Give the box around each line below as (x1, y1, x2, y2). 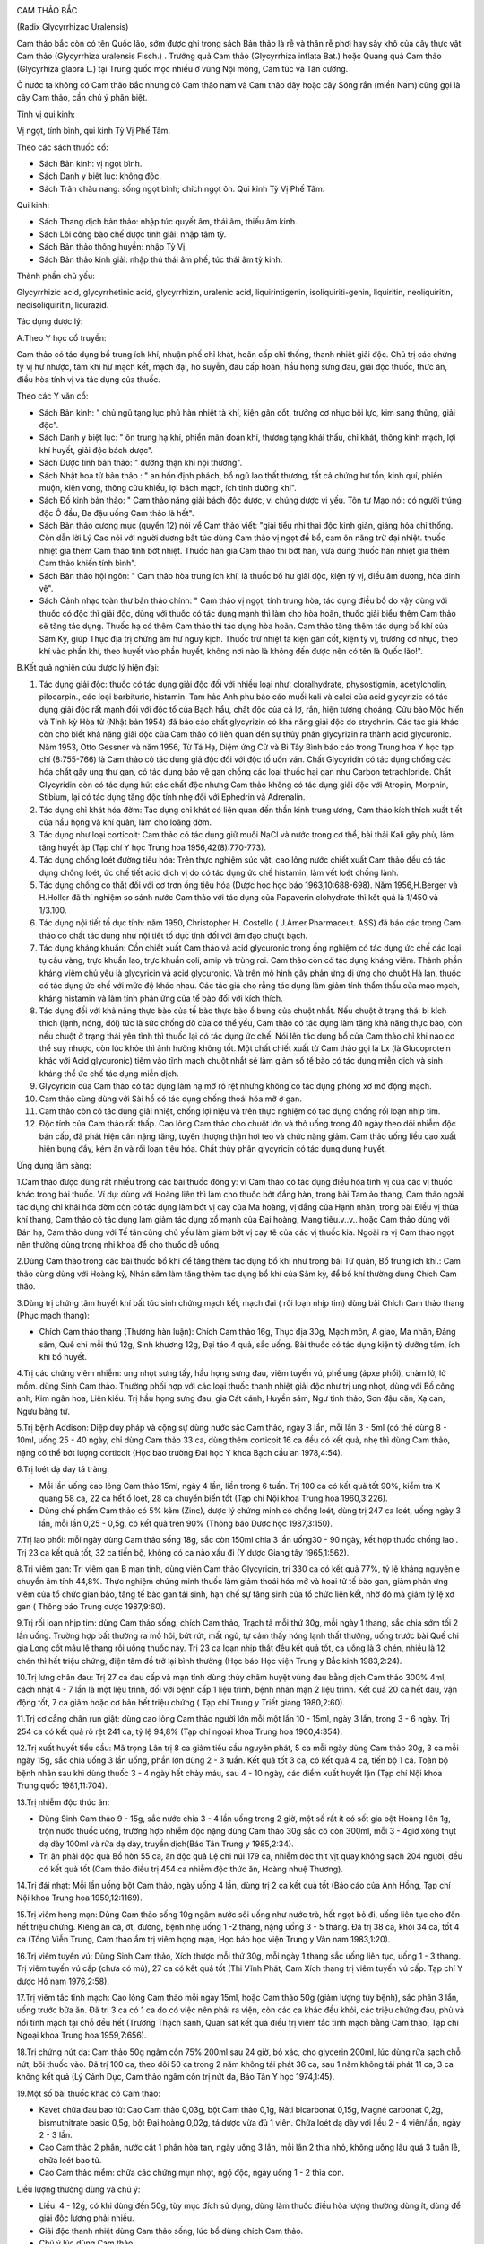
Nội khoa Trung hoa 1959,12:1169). (16, 1892, 143, 1903)
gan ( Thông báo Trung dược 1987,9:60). (16, 1601, 166, 1612)
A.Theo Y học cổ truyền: (16, 332, 107, 343)
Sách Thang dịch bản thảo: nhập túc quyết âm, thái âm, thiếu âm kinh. (39, 216, 298, 227)
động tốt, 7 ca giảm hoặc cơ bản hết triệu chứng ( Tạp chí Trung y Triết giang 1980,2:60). (16, 1696, 345, 1707)
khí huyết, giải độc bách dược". (39, 444, 154, 455)
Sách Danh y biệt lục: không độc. (39, 171, 161, 181)
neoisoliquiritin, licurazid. (16, 299, 109, 310)
